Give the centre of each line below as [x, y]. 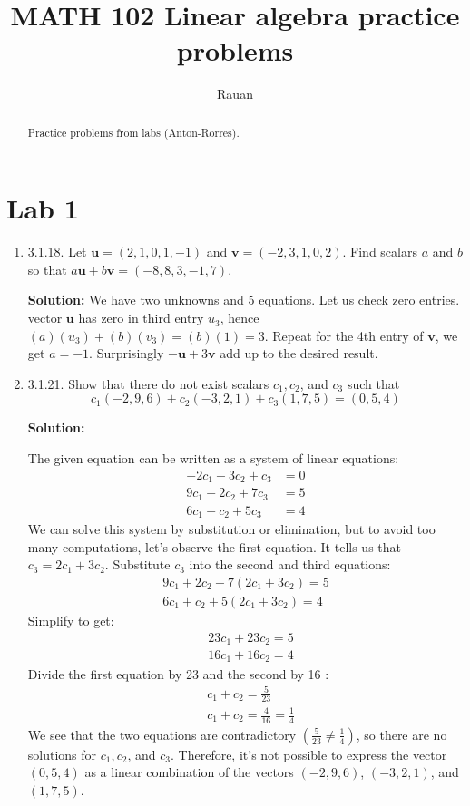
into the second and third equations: [290, 564]
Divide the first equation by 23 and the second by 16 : [178, 673]
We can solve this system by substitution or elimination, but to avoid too [231, 529]
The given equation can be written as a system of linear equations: [213, 458]
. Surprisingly [127, 353]
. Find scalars [380, 252]
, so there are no [401, 734]
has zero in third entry [141, 318]
